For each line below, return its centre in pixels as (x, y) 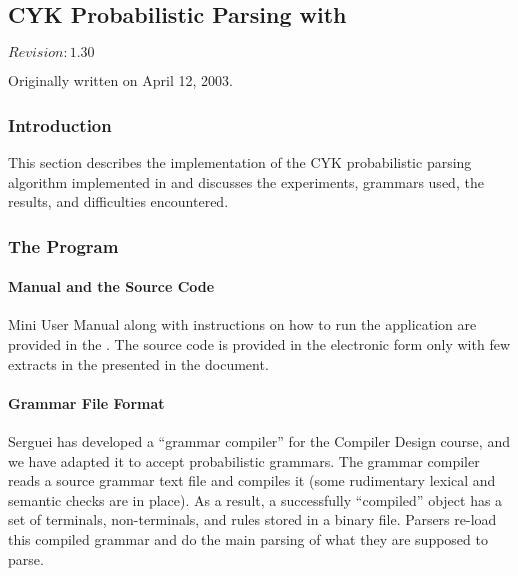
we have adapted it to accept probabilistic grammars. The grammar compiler (244, 460)
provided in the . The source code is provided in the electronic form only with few (259, 344)
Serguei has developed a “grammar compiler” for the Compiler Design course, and (259, 441)
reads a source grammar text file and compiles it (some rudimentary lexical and (252, 480)
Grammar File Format (86, 402)
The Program (63, 245)
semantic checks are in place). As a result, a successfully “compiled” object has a (255, 499)
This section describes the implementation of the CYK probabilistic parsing (240, 162)
